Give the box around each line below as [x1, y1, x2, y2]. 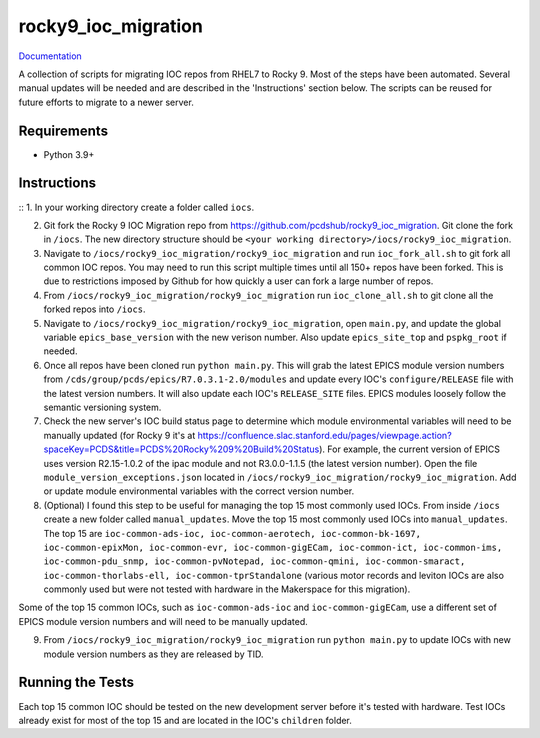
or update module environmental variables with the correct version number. [43, 485, 355, 497]
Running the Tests [18, 674, 135, 691]
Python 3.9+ [43, 148, 95, 160]
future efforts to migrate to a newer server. [18, 96, 194, 108]
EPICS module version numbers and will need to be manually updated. [18, 615, 309, 627]
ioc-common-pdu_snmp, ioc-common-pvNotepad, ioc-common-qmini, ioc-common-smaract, [43, 556, 466, 567]
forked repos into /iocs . [43, 303, 146, 315]
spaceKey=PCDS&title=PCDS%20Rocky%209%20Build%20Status [43, 443, 320, 455]
